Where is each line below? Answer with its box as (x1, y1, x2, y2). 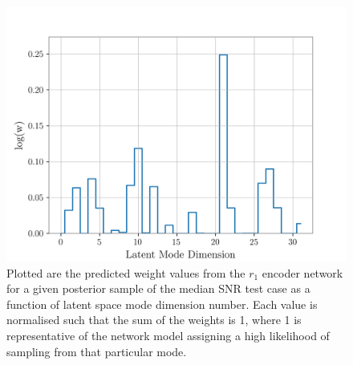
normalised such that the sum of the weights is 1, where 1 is (6, 311, 302, 328)
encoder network (262, 264, 343, 281)
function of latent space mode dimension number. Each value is (6, 295, 318, 312)
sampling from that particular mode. (6, 343, 187, 359)
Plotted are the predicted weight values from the (6, 264, 245, 281)
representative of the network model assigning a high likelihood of (6, 326, 330, 343)
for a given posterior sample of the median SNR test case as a (6, 280, 310, 297)
